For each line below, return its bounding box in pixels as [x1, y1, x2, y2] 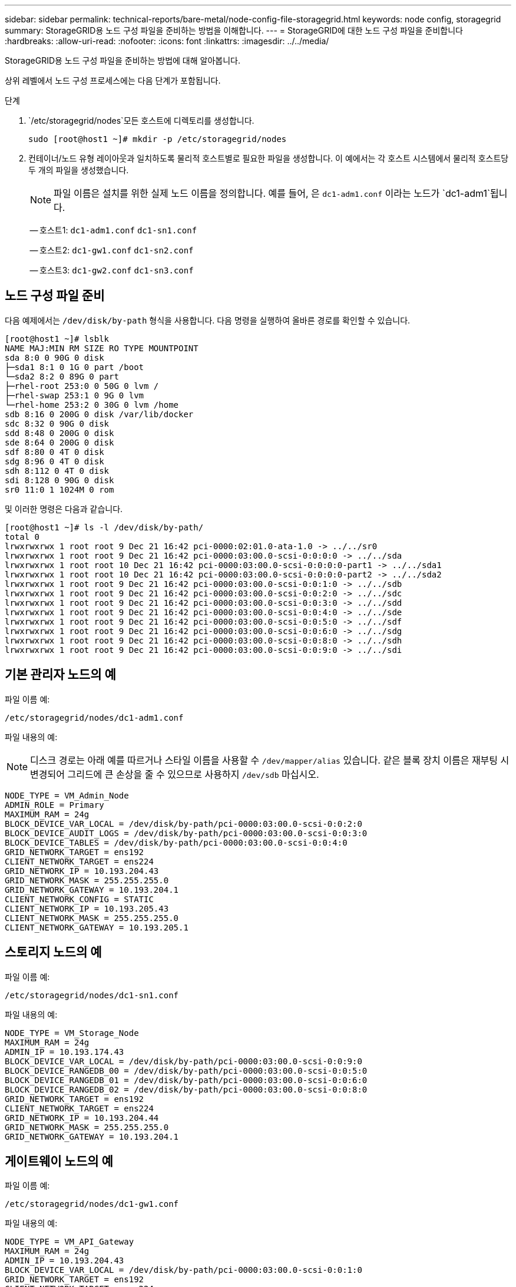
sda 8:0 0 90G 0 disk [5, 352, 104, 362]
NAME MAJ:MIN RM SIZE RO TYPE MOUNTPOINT [5, 343, 199, 353]
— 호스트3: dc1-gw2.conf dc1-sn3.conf [29, 265, 194, 275]
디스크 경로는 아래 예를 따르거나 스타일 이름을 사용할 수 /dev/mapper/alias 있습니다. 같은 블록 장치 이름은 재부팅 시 [30, 754, 510, 766]
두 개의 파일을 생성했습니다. [28, 165, 129, 175]
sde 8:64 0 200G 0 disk [5, 437, 114, 447]
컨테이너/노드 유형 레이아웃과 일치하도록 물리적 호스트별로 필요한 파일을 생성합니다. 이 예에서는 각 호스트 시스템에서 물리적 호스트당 [28, 153, 509, 163]
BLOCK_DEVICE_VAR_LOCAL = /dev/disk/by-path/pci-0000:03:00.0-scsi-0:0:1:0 [5, 1265, 362, 1275]
